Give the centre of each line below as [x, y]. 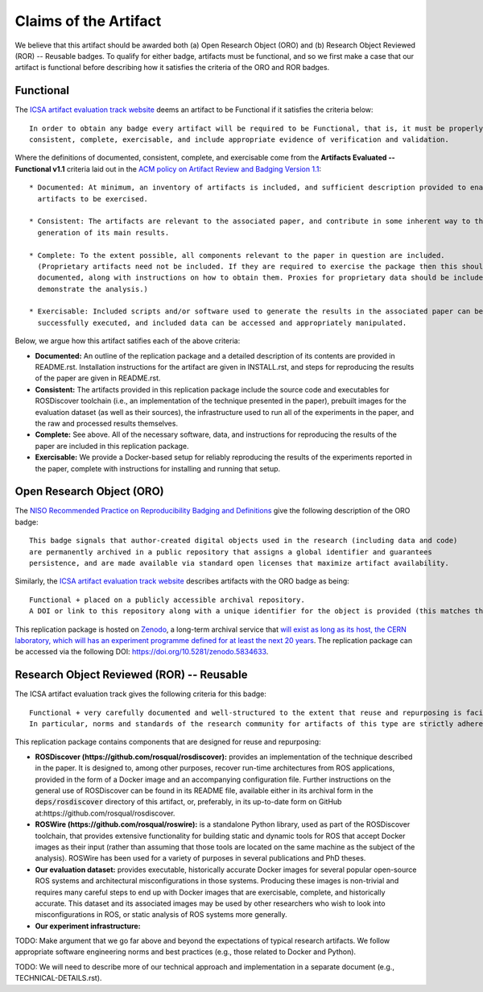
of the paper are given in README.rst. [98, 378]
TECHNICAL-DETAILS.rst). [58, 978]
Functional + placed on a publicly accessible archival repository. [167, 600]
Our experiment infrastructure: [88, 926]
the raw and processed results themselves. [107, 423]
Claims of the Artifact [88, 21]
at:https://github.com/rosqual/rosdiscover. [105, 813]
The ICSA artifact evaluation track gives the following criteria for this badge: [141, 694]
